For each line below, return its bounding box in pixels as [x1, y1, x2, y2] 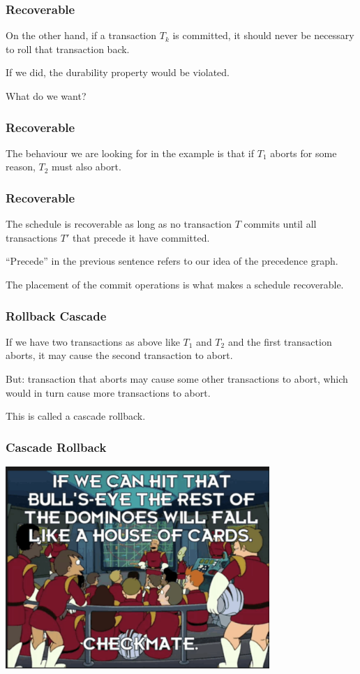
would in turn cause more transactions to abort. [6, 385, 211, 400]
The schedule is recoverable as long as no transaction [6, 217, 232, 231]
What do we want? [6, 89, 87, 103]
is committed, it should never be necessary [172, 28, 354, 43]
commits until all [243, 217, 317, 231]
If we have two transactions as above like [6, 334, 180, 349]
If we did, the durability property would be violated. [6, 65, 230, 80]
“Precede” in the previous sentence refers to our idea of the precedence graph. [6, 254, 338, 268]
